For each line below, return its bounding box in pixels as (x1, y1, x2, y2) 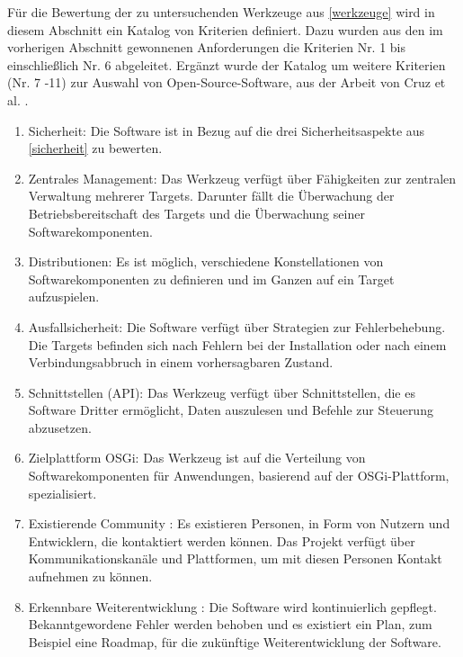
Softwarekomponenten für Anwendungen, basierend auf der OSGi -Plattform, (28, 466, 450, 485)
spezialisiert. (28, 483, 97, 502)
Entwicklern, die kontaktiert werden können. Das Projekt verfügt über (28, 531, 415, 550)
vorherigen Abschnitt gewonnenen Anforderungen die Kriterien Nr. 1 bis (7, 38, 406, 57)
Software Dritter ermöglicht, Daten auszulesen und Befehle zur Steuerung (28, 400, 433, 419)
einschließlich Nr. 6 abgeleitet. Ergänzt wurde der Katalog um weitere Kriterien (7, 55, 446, 74)
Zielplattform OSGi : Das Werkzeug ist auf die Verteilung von (28, 448, 366, 467)
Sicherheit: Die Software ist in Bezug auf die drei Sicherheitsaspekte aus (28, 121, 425, 139)
